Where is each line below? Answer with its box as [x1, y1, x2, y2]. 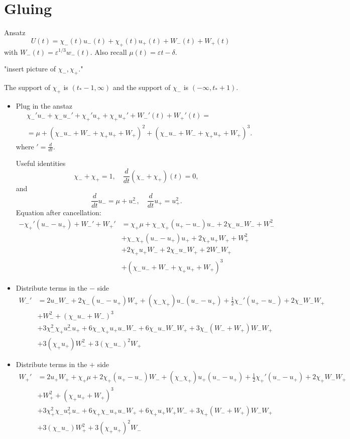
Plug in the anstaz [16, 100, 73, 111]
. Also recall [90, 46, 127, 57]
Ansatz [4, 27, 26, 38]
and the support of [112, 81, 171, 92]
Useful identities [16, 158, 66, 168]
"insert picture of [4, 63, 56, 74]
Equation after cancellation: [16, 207, 101, 218]
